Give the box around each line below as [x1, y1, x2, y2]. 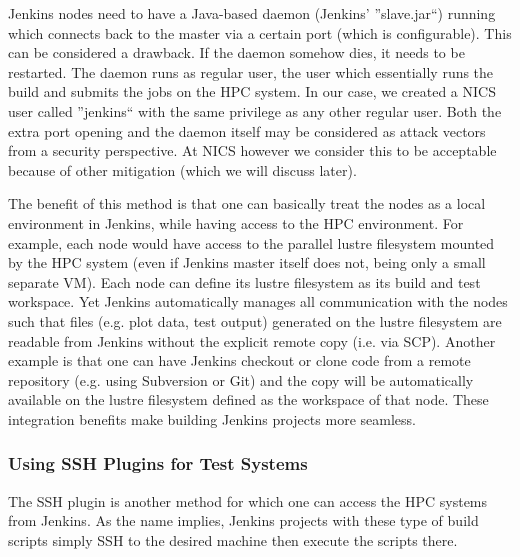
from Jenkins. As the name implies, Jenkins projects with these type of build [8, 510, 479, 531]
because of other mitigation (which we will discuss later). [8, 159, 357, 180]
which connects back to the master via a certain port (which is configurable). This [8, 22, 512, 43]
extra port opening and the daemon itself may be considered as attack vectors [8, 120, 486, 141]
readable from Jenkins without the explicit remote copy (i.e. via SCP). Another [8, 330, 496, 351]
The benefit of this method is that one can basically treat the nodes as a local [8, 193, 486, 214]
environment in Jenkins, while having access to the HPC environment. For [8, 212, 464, 233]
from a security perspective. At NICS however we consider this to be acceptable [8, 140, 497, 161]
